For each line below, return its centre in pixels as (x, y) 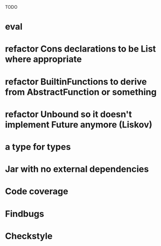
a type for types (38, 147)
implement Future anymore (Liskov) (79, 124)
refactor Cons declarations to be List (80, 49)
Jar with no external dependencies (77, 169)
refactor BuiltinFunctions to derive (76, 82)
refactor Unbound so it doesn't (69, 114)
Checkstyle (29, 236)
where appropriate (43, 59)
